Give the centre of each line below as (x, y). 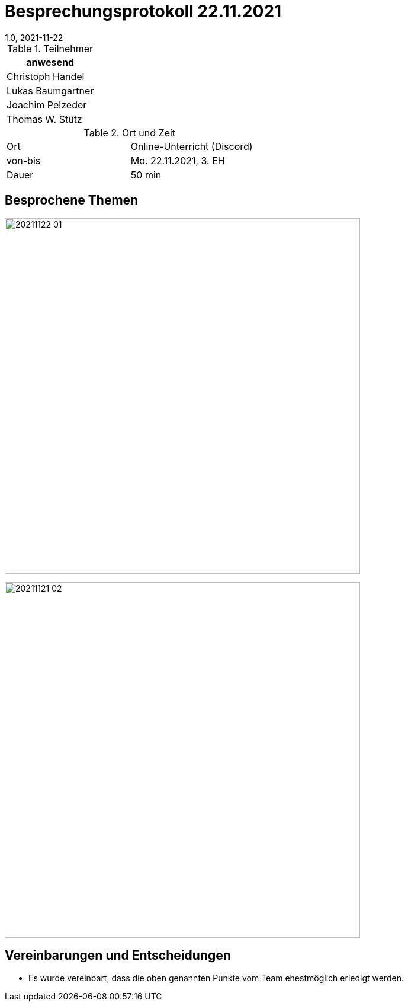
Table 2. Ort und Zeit (130, 132)
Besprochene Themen (72, 200)
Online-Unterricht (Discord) (192, 146)
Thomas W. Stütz (44, 119)
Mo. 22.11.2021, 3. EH (178, 160)
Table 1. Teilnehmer (50, 48)
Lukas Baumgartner (50, 90)
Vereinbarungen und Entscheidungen (118, 956)
